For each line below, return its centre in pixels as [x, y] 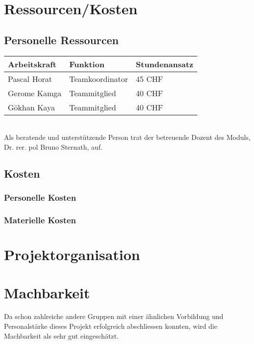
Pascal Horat [30, 79]
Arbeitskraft [32, 64]
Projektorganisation [72, 254]
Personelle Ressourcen [61, 40]
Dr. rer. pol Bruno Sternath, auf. [53, 146]
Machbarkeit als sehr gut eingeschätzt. [61, 335]
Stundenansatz [165, 64]
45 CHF [149, 79]
